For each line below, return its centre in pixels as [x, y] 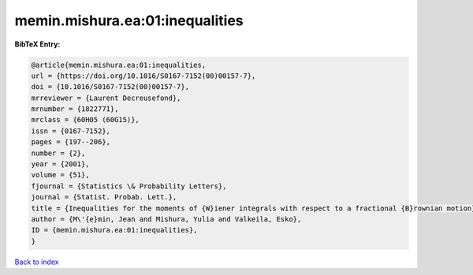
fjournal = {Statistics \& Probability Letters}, [129, 186]
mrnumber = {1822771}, [75, 109]
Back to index [37, 262]
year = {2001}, [60, 164]
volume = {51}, [60, 175]
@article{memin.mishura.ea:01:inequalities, [119, 65]
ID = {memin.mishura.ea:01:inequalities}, [114, 230]
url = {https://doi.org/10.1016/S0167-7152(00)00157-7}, [143, 76]
